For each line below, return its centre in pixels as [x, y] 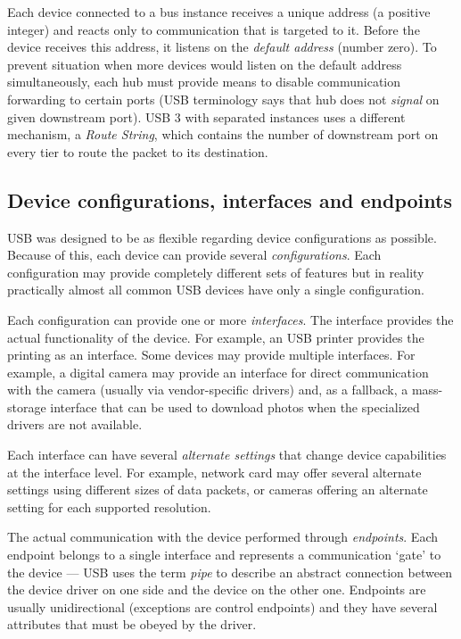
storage [27, 407]
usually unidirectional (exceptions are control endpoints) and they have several [222, 606]
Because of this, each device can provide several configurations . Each [194, 255]
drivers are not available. [75, 424]
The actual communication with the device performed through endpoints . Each [222, 537]
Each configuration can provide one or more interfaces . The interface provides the [230, 319]
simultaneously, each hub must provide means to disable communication [204, 82]
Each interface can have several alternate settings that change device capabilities [227, 455]
